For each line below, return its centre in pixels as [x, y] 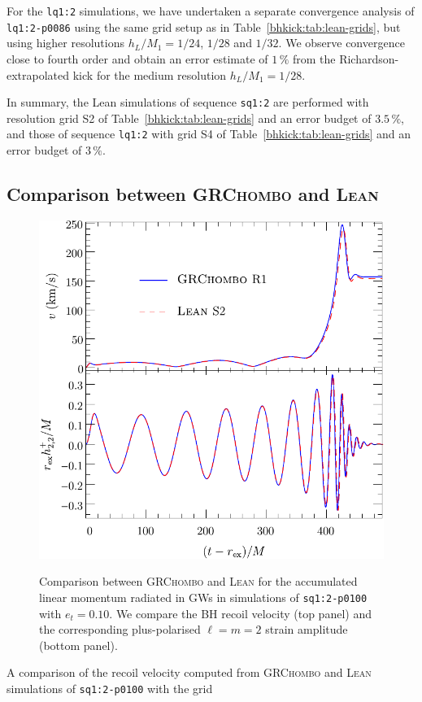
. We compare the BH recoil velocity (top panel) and [240, 613]
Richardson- [369, 58]
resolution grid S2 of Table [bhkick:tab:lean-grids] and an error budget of [189, 118]
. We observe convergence [342, 43]
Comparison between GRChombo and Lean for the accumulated [198, 581]
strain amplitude [307, 629]
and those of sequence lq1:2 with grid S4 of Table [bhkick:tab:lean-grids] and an [209, 134]
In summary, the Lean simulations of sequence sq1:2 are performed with [188, 102]
